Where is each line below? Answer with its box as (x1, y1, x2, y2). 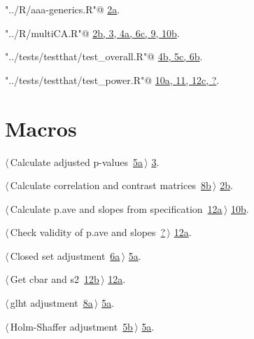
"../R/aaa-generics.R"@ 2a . (5, 2, 120, 16)
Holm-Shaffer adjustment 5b (10, 319, 133, 333)
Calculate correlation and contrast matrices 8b (10, 178, 211, 193)
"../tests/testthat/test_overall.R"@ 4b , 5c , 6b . (5, 49, 203, 64)
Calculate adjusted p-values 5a (10, 154, 143, 169)
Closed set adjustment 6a (10, 248, 120, 263)
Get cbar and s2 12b (10, 272, 99, 286)
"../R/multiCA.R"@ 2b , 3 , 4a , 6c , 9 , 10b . (5, 25, 180, 40)
